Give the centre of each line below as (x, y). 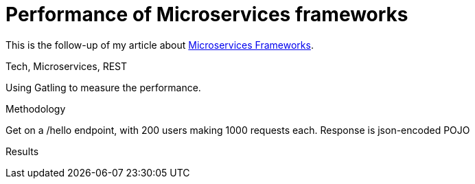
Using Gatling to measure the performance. (103, 87)
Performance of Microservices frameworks (207, 14)
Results (22, 151)
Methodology (36, 108)
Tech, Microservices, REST (67, 66)
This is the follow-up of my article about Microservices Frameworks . (160, 45)
